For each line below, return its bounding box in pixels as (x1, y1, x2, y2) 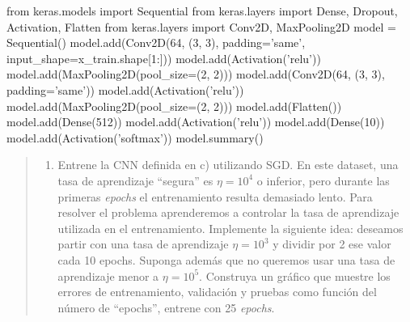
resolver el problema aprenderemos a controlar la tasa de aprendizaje (57, 204, 399, 221)
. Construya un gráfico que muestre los (199, 267, 391, 284)
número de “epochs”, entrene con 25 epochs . (57, 299, 275, 316)
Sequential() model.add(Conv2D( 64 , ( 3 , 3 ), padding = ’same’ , (6, 34, 306, 51)
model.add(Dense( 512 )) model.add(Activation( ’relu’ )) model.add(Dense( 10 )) (6, 113, 385, 130)
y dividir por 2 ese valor (273, 235, 391, 252)
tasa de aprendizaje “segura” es (57, 172, 213, 189)
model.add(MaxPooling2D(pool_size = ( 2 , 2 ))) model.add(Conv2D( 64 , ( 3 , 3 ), (6, 66, 385, 83)
